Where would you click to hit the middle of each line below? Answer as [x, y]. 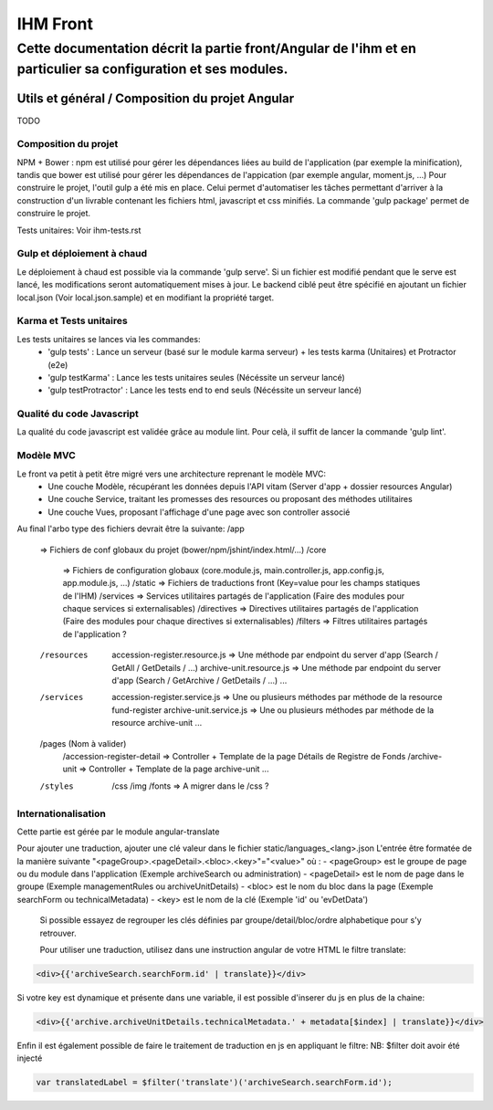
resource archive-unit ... [157, 723]
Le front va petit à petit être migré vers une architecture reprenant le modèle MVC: [172, 474]
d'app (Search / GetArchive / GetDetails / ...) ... [199, 681]
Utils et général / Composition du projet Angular [156, 99]
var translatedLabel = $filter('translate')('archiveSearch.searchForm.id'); [214, 1083]
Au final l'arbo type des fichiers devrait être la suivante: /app [131, 529]
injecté [30, 1058]
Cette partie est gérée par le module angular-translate [118, 832]
